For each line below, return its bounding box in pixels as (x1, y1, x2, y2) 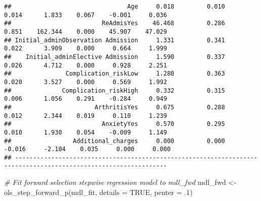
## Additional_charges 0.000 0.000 (4, 137, 225, 145)
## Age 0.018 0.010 (4, 3, 225, 10)
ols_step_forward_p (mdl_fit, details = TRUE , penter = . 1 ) (4, 186, 193, 197)
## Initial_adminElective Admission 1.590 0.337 (4, 53, 225, 60)
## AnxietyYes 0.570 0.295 (4, 120, 225, 128)
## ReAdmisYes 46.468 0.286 (4, 20, 225, 27)
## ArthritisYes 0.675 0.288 (4, 103, 225, 111)
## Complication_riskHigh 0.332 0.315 (4, 87, 225, 94)
